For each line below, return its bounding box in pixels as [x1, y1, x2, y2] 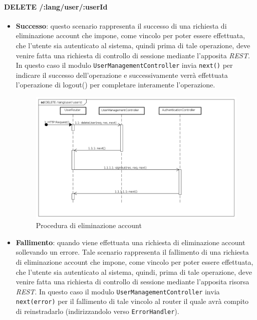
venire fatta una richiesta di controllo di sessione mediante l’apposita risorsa [16, 276, 249, 287]
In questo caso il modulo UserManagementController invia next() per [16, 60, 233, 70]
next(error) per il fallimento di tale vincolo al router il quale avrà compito [16, 296, 249, 306]
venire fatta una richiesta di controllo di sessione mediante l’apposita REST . [16, 50, 250, 60]
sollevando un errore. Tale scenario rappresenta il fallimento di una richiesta [16, 247, 249, 257]
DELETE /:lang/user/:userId [4, 1, 108, 12]
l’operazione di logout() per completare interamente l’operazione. [16, 79, 215, 90]
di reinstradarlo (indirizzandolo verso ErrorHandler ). [16, 306, 179, 316]
